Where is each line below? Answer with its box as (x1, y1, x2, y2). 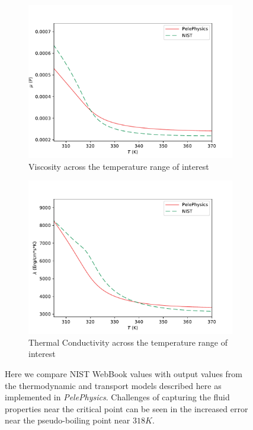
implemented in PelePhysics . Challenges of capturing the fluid (5, 391, 230, 403)
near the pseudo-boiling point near (5, 414, 130, 426)
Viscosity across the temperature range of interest (28, 160, 209, 172)
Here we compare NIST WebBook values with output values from (5, 367, 242, 380)
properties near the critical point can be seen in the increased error (5, 402, 248, 415)
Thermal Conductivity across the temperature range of (28, 336, 228, 348)
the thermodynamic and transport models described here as (5, 379, 222, 391)
